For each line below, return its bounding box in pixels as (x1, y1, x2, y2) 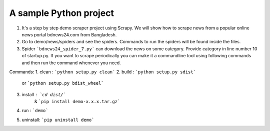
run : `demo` (21, 108, 48, 114)
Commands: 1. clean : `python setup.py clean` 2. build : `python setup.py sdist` (9, 69, 196, 75)
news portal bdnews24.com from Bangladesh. (21, 31, 117, 37)
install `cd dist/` (21, 91, 66, 97)
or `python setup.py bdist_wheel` (21, 80, 104, 86)
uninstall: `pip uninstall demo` (21, 117, 94, 123)
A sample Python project (9, 7, 114, 18)
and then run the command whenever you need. (21, 60, 121, 66)
